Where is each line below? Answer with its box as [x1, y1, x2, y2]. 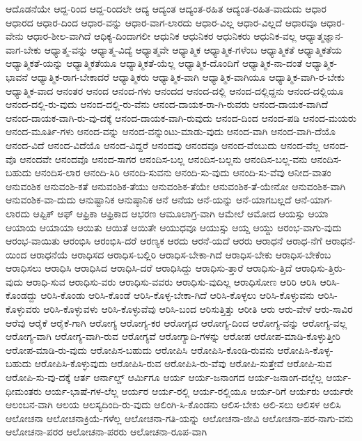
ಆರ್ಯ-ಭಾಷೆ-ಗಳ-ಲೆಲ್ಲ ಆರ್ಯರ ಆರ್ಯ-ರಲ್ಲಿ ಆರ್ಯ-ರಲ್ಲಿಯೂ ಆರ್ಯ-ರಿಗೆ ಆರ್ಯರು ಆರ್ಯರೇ [45, 383, 354, 398]
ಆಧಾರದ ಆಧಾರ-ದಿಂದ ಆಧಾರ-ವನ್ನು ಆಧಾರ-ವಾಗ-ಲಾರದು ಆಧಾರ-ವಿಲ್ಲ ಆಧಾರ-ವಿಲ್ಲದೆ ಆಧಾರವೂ [6, 15, 317, 29]
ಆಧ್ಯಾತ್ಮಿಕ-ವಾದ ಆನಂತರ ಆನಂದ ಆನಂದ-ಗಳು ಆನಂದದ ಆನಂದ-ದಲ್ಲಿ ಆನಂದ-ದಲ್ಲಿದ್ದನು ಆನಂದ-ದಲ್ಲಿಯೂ [6, 83, 344, 98]
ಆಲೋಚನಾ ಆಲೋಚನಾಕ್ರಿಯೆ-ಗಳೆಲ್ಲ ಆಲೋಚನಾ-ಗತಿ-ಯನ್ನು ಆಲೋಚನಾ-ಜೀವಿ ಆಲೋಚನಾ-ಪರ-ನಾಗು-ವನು [6, 410, 354, 425]
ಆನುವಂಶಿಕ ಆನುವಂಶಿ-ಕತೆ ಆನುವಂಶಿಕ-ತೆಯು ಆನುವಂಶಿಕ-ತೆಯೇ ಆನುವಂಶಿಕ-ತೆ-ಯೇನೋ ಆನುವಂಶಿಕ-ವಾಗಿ [6, 178, 346, 193]
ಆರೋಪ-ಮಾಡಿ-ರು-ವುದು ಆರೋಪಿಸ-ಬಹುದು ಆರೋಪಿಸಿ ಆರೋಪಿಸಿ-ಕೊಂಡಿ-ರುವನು [6, 342, 274, 357]
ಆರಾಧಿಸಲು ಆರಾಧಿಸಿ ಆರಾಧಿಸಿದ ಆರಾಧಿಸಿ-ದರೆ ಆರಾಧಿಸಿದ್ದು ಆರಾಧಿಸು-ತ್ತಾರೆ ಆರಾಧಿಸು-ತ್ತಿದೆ [6, 261, 292, 275]
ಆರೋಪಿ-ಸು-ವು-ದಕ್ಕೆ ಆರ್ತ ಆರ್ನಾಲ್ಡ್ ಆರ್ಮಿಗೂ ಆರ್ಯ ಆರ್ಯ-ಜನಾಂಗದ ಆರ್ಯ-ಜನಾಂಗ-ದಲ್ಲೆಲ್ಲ [6, 370, 323, 385]
